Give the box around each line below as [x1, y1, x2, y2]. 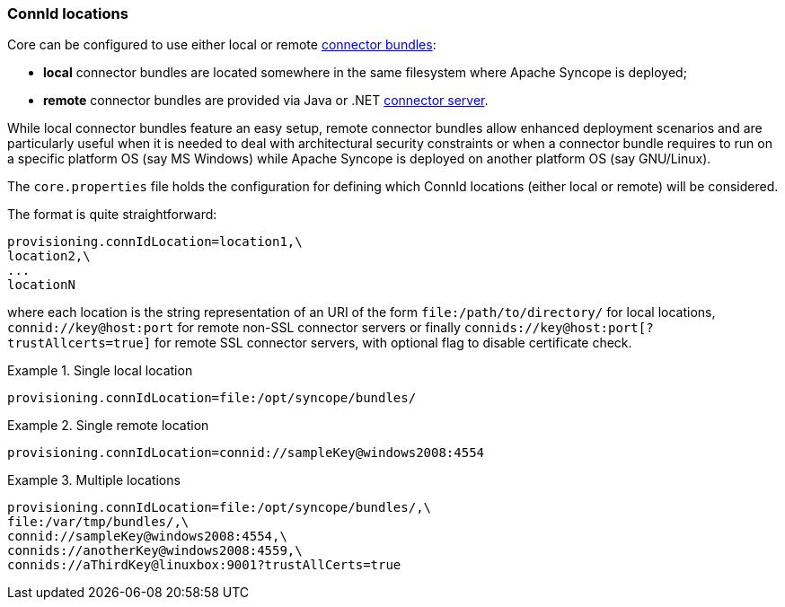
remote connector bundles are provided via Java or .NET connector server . [43, 92, 489, 109]
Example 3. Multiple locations [7, 472, 181, 488]
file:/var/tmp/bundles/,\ [7, 515, 190, 530]
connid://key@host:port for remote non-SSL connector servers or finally [7, 320, 461, 336]
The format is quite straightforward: [7, 207, 217, 223]
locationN [7, 277, 75, 293]
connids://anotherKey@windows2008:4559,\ [7, 543, 303, 559]
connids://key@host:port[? [463, 321, 654, 336]
